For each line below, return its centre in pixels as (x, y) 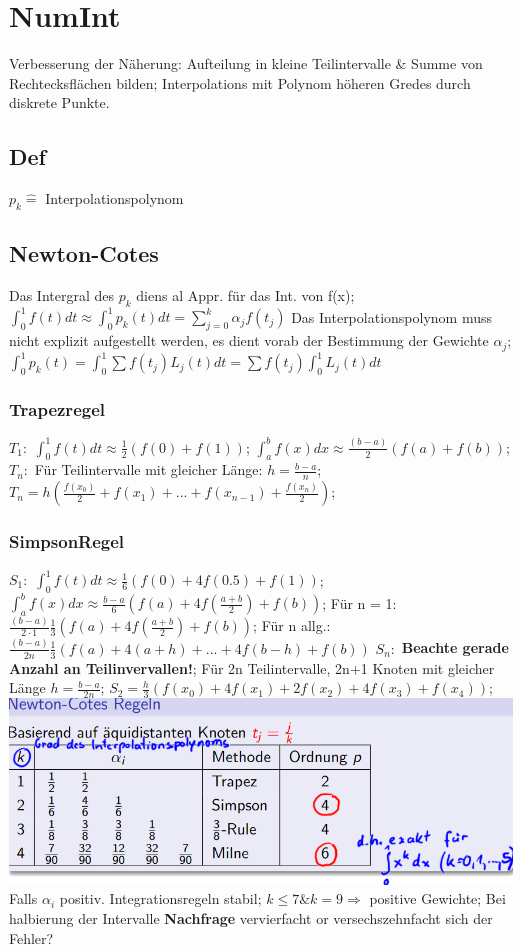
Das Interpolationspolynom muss (391, 316)
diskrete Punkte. (59, 102)
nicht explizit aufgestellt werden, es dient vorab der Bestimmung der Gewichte (249, 340)
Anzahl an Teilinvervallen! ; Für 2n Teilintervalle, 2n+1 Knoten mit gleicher (252, 667)
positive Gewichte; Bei (437, 898)
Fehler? (31, 937)
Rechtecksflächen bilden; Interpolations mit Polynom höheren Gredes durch (240, 82)
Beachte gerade (455, 647)
